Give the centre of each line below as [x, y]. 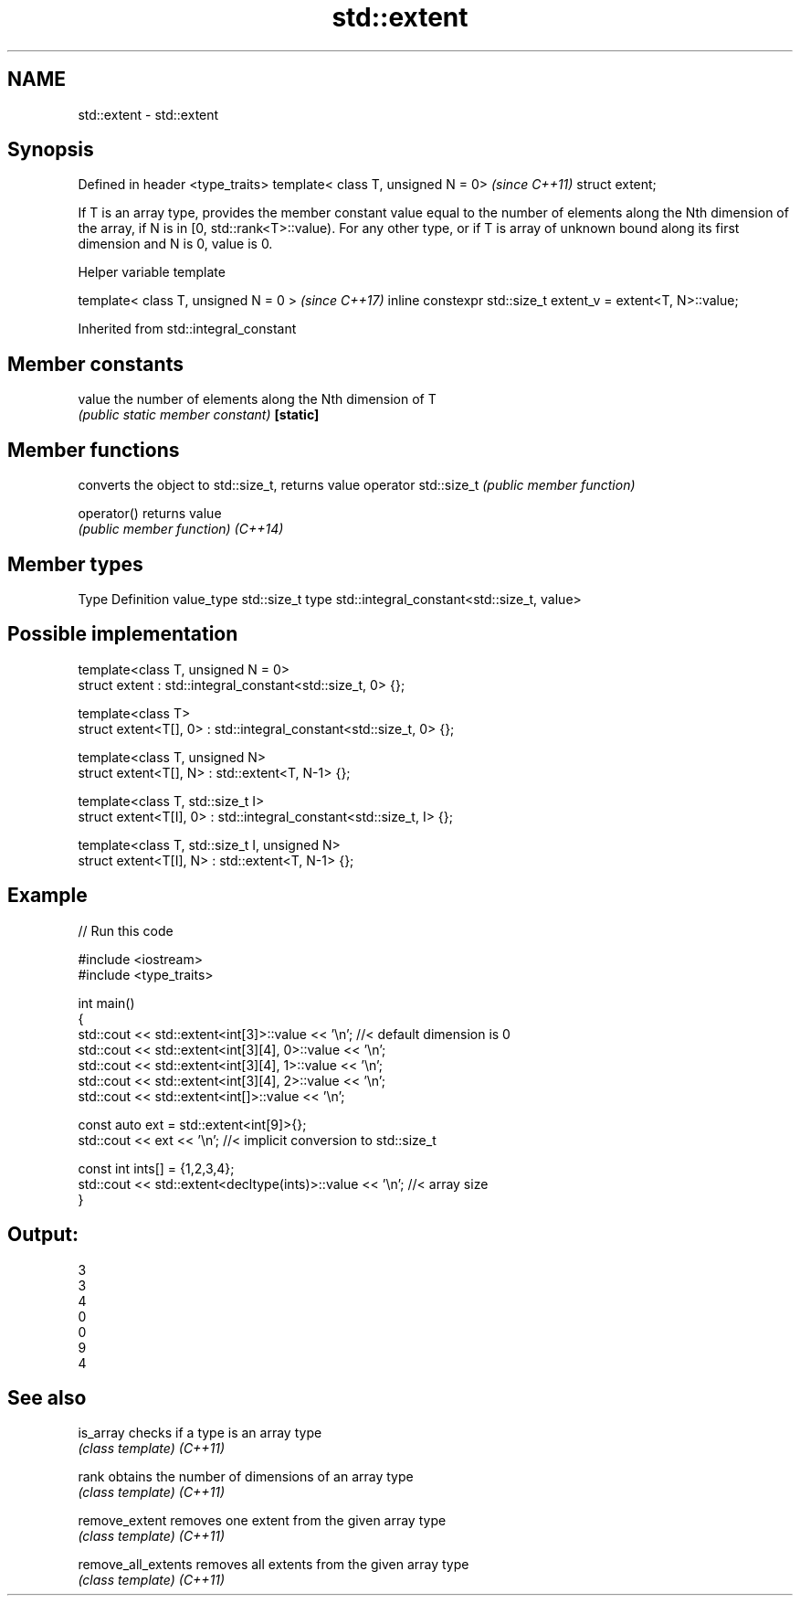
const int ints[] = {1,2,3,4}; [156, 1168]
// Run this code [126, 930]
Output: [43, 1235]
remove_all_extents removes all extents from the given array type [274, 1565]
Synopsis [51, 150]
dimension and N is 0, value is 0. [175, 244]
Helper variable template [152, 272]
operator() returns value [150, 514]
